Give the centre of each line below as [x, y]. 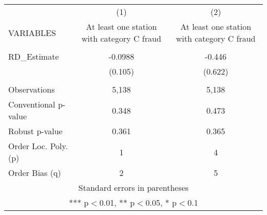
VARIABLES [32, 32]
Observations [32, 89]
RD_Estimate [34, 56]
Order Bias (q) [35, 173]
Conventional [32, 104]
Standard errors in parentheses [133, 187]
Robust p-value [35, 131]
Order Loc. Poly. [38, 146]
